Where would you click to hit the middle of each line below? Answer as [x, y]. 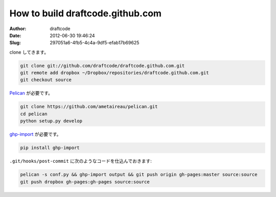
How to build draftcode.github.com [86, 13]
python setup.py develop [51, 121]
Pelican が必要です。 [31, 93]
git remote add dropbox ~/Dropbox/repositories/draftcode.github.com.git [114, 73]
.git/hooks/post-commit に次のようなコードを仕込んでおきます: [80, 161]
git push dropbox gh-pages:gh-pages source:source [85, 182]
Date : [15, 35]
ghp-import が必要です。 [35, 134]
